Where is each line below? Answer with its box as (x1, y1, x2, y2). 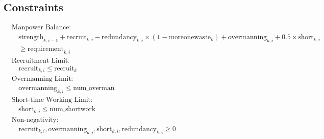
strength (18, 34, 44, 41)
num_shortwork (50, 106, 96, 113)
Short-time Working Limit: (11, 96, 93, 104)
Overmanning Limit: (11, 75, 73, 83)
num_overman (73, 85, 115, 92)
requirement (27, 46, 64, 53)
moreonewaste (169, 34, 211, 41)
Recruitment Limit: (11, 57, 70, 64)
